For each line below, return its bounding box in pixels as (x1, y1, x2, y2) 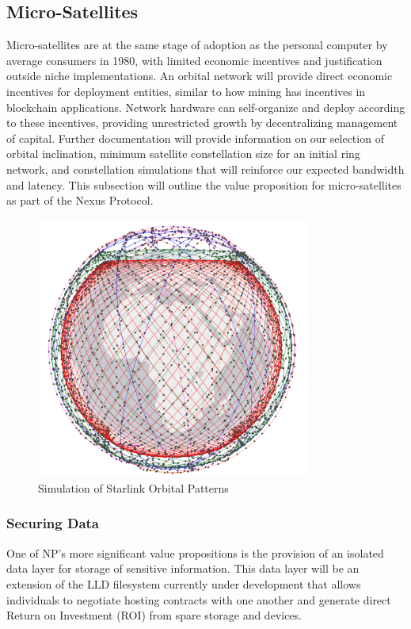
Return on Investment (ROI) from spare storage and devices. (6, 607, 302, 623)
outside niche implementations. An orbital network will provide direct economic (6, 67, 393, 84)
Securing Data (6, 513, 100, 533)
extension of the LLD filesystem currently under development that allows (6, 575, 361, 592)
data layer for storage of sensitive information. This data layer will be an (6, 560, 360, 577)
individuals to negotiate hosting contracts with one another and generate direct (6, 591, 391, 608)
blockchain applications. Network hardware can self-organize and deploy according (6, 98, 405, 115)
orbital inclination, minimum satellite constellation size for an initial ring (6, 145, 360, 162)
